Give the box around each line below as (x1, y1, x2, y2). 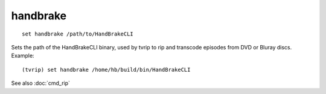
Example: (11, 52, 34, 60)
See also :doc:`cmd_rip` (11, 80, 71, 87)
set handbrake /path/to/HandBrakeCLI (22, 30, 134, 37)
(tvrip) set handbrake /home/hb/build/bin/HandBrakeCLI (22, 66, 191, 73)
